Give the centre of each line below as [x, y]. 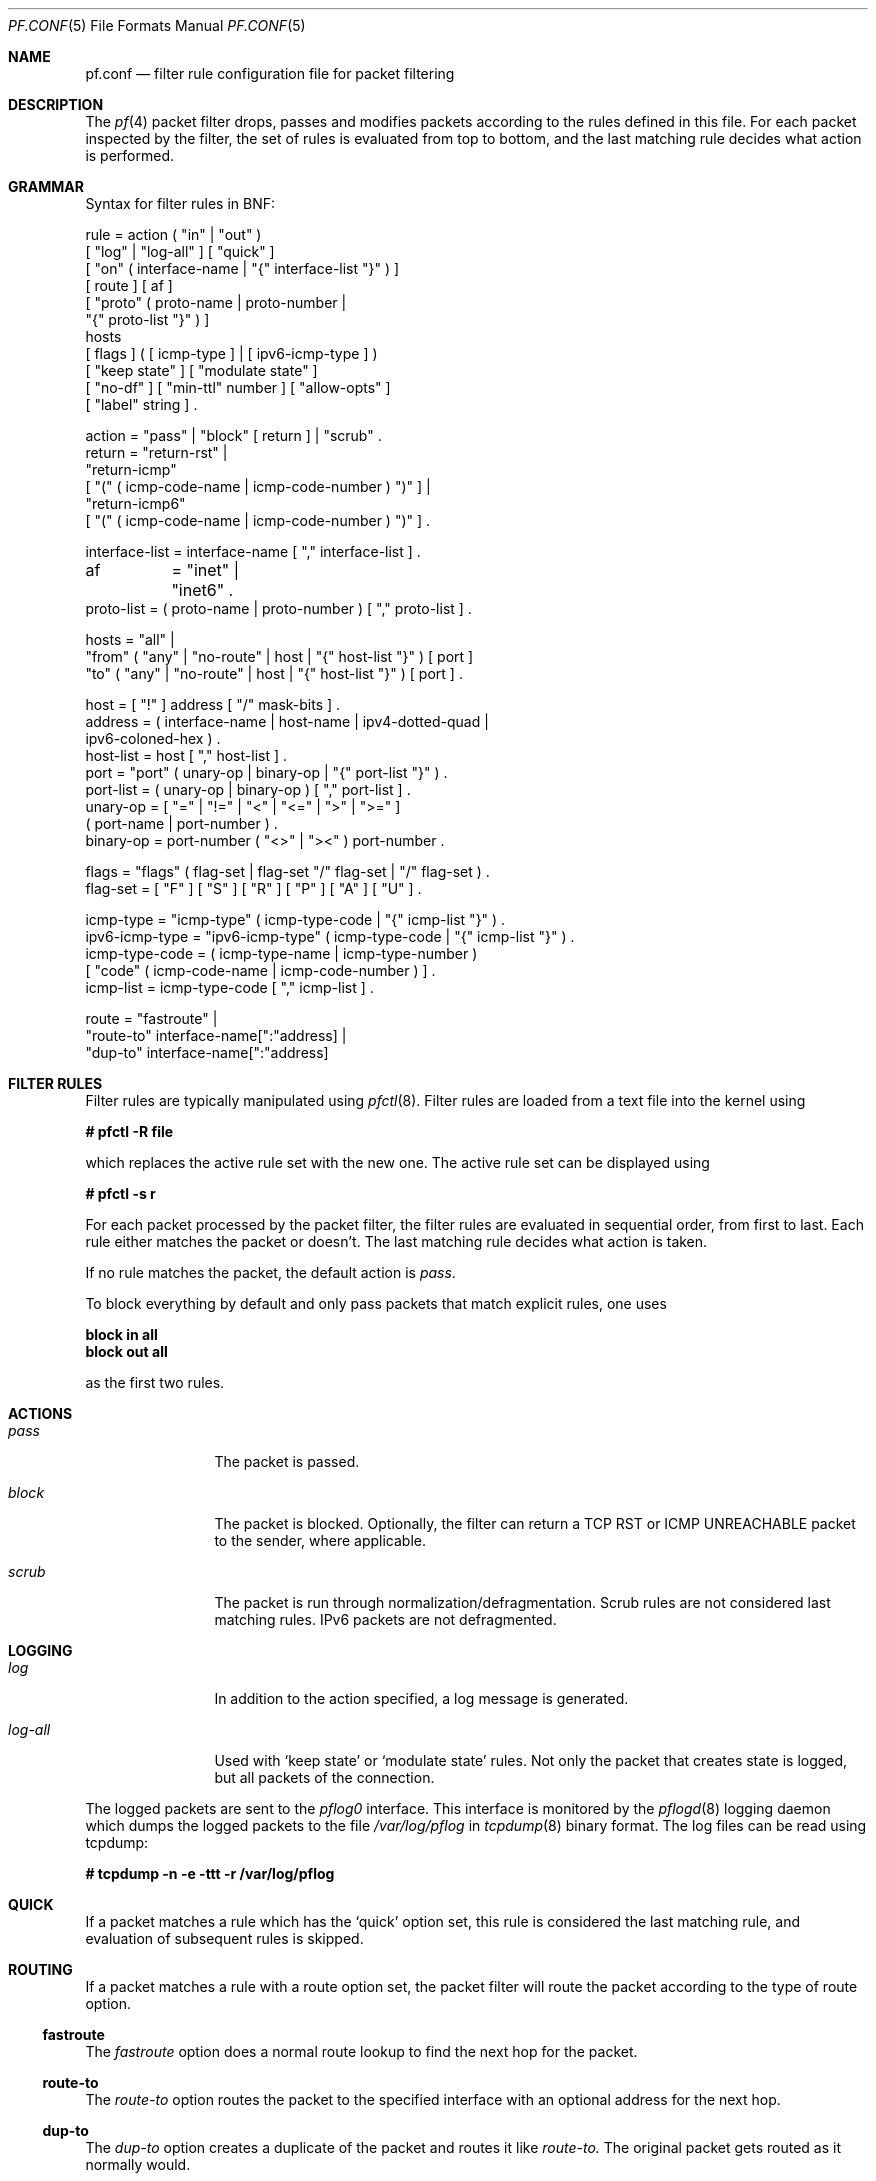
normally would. [138, 2164]
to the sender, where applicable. [320, 1540]
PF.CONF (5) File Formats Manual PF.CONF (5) [157, 25]
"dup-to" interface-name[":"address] [207, 1052]
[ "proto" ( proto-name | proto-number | [216, 302]
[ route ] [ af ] [129, 285]
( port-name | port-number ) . [181, 823]
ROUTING [40, 1969]
